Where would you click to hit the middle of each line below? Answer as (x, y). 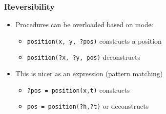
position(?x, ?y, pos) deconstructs (84, 57)
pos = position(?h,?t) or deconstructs (88, 106)
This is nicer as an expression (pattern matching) (89, 73)
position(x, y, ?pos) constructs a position (94, 41)
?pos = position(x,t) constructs (78, 90)
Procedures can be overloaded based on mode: (84, 24)
